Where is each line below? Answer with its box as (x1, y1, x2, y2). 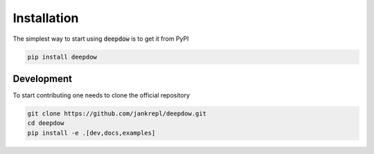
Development (12, 73, 73, 84)
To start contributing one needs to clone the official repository (12, 91, 190, 99)
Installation (12, 10, 79, 26)
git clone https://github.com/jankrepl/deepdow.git (27, 110, 207, 117)
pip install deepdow (27, 52, 97, 61)
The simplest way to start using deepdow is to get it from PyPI (12, 35, 189, 43)
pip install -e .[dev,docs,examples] (27, 128, 156, 137)
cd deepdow (27, 119, 64, 127)
